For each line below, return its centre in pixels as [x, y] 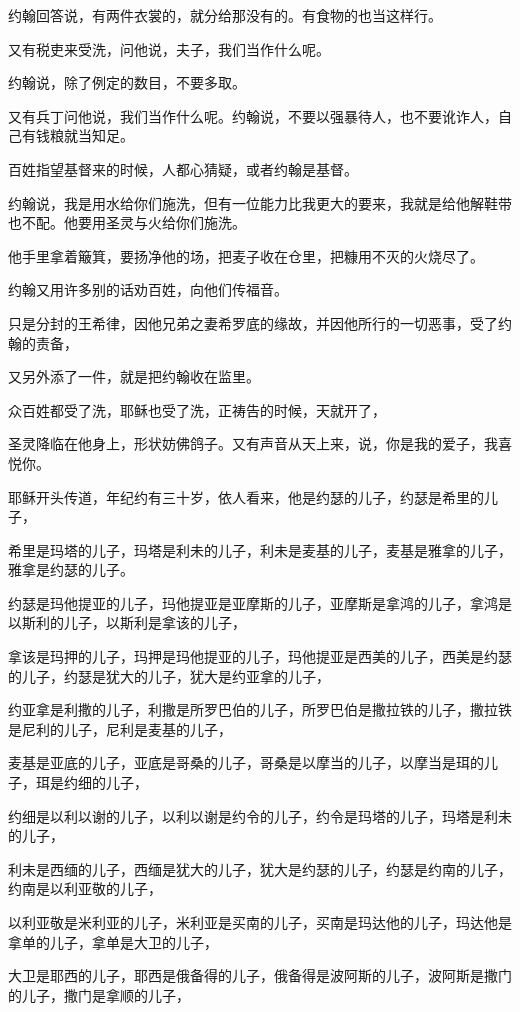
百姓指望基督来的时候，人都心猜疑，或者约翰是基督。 [183, 168]
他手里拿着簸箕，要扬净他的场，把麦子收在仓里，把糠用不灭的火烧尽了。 [246, 255]
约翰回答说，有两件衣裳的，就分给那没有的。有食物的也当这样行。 [225, 15]
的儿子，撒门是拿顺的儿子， [99, 994]
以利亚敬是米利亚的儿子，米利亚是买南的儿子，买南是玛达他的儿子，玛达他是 [260, 922]
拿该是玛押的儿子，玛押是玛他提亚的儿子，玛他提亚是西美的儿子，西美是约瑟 [260, 656]
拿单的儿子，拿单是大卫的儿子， [113, 941]
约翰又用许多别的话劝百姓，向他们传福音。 [148, 289]
